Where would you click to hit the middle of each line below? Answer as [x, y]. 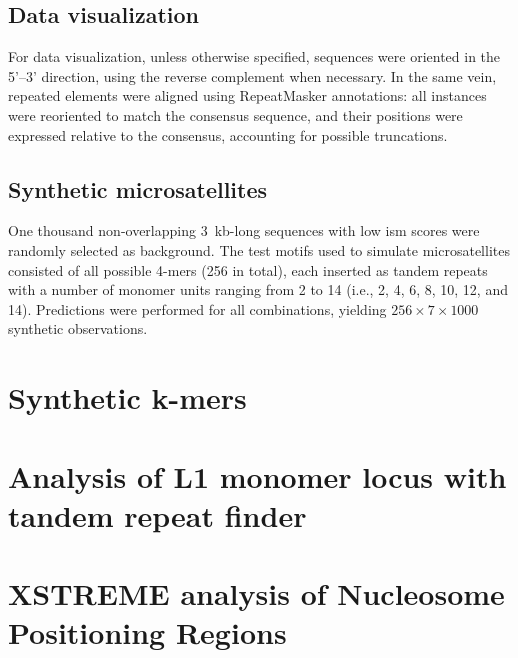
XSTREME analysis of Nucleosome [256, 593]
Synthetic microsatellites [138, 188]
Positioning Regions [147, 632]
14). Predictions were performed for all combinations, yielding [197, 308]
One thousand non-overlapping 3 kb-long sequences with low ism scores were [244, 230]
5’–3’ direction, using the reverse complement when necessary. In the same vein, [252, 75]
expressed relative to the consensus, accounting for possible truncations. [228, 134]
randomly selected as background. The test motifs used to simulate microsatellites [259, 249]
